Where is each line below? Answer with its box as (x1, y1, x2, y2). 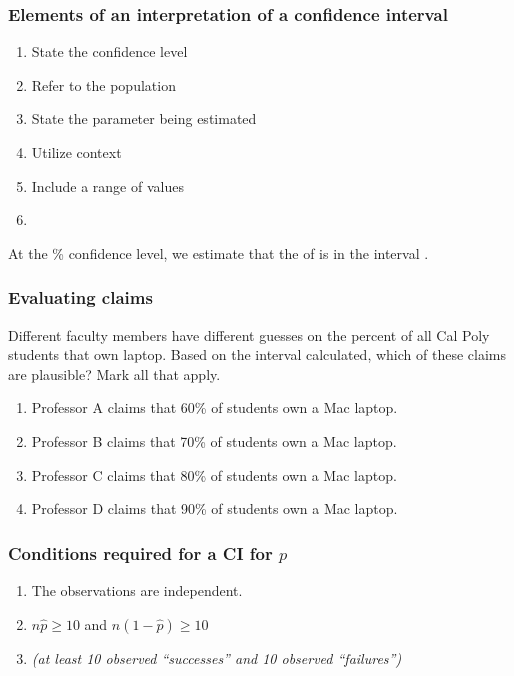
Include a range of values (31, 175, 184, 196)
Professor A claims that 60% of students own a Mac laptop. (31, 397, 398, 418)
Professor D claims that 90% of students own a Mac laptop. (31, 498, 398, 519)
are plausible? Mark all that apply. (8, 363, 221, 384)
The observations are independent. (31, 579, 243, 600)
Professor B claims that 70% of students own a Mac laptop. (31, 430, 397, 451)
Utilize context (31, 142, 122, 162)
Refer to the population (31, 74, 176, 95)
